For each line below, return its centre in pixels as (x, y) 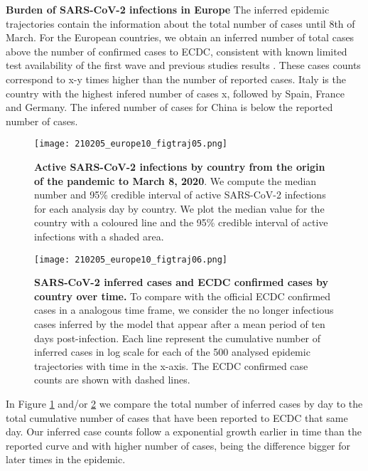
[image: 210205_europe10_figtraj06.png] (131, 259)
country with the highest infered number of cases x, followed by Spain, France (175, 93)
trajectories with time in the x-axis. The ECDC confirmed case (171, 365)
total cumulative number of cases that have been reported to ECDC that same (177, 417)
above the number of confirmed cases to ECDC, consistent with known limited (177, 51)
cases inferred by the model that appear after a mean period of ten (180, 324)
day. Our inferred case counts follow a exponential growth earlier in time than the (184, 432)
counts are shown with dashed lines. (112, 380)
